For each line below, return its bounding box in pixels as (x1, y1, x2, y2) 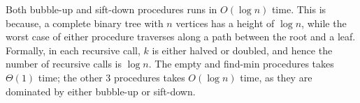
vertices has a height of (175, 15, 275, 30)
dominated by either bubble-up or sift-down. (6, 84, 196, 98)
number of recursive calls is (6, 56, 122, 71)
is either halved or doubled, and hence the (152, 42, 333, 57)
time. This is (271, 2, 326, 16)
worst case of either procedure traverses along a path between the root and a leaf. (6, 29, 356, 44)
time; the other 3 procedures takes (38, 70, 185, 84)
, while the (301, 15, 347, 30)
